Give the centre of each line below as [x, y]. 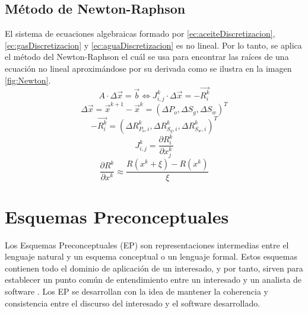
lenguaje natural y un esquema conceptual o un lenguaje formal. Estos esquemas [151, 256]
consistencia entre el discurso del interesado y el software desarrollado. [133, 303]
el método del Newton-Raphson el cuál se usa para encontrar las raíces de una [147, 57]
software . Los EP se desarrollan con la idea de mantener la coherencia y [136, 291]
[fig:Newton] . [28, 80]
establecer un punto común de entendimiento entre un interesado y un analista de [153, 280]
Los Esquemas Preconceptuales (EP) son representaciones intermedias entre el [147, 245]
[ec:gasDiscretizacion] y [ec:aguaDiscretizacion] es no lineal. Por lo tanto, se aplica [153, 45]
